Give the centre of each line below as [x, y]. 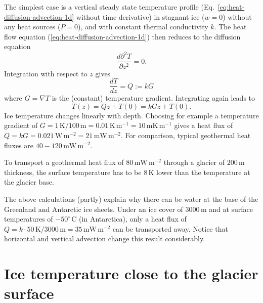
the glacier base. [29, 182]
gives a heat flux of [204, 125]
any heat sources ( [32, 27]
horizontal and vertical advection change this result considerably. [105, 239]
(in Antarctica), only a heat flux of [133, 219]
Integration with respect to [46, 73]
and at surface [231, 209]
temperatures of [29, 219]
